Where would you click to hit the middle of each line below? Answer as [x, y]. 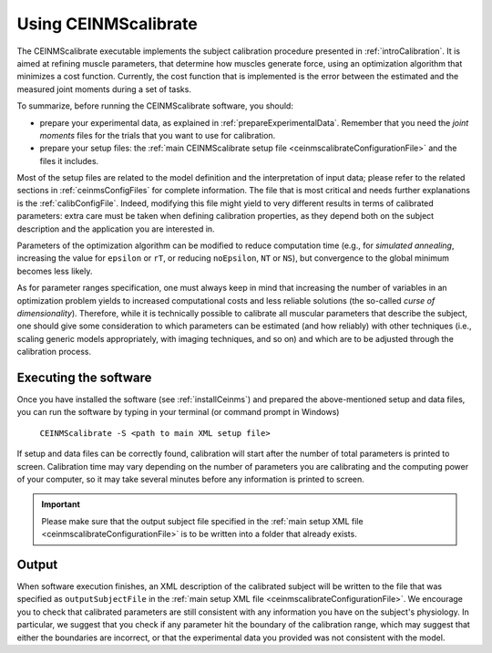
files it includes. [69, 161]
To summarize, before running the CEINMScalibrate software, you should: [155, 106]
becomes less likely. [55, 271]
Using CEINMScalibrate [107, 24]
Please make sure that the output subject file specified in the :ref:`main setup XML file [202, 521]
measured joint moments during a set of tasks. [104, 89]
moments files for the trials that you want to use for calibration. [158, 135]
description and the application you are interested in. [116, 229]
